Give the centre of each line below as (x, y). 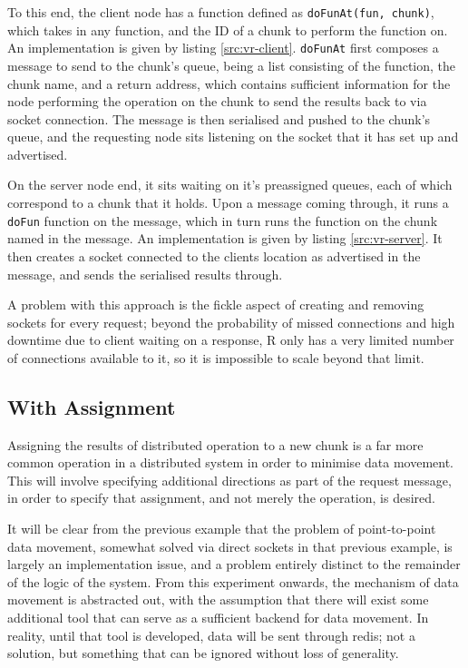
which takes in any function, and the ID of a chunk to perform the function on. (228, 29)
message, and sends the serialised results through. (145, 274)
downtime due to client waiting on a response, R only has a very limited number (231, 340)
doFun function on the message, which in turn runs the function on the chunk (223, 220)
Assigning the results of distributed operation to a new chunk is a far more (215, 444)
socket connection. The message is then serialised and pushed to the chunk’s (219, 118)
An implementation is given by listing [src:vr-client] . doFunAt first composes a (223, 48)
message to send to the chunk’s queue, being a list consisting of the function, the (232, 65)
